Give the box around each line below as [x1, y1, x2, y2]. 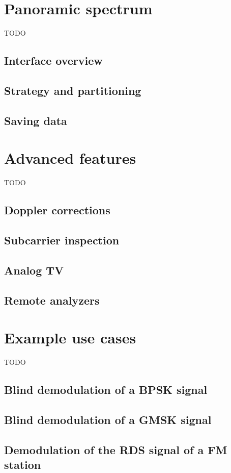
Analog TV [4, 262, 64, 278]
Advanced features [4, 147, 136, 168]
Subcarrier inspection [4, 232, 120, 247]
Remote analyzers [4, 292, 100, 308]
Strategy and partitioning [4, 82, 141, 98]
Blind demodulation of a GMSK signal [4, 411, 212, 427]
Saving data [4, 112, 67, 128]
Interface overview [4, 53, 103, 68]
